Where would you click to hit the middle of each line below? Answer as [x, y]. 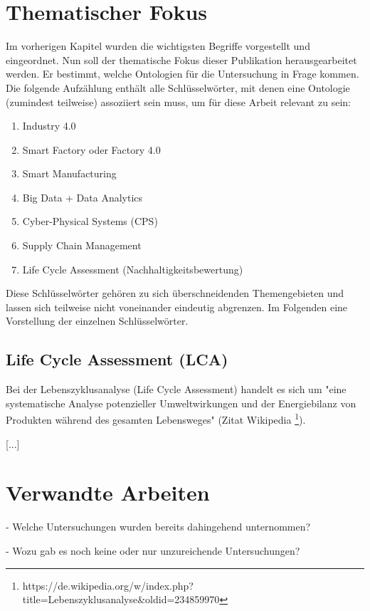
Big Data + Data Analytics [83, 197]
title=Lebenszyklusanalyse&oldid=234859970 [121, 599]
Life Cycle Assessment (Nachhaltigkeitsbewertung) [133, 269]
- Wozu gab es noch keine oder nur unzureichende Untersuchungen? [153, 550]
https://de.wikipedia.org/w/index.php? [108, 585]
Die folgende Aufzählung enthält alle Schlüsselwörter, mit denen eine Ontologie [178, 87]
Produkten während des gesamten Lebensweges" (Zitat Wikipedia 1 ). [156, 419]
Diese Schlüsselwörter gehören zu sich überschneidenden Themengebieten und [175, 293]
